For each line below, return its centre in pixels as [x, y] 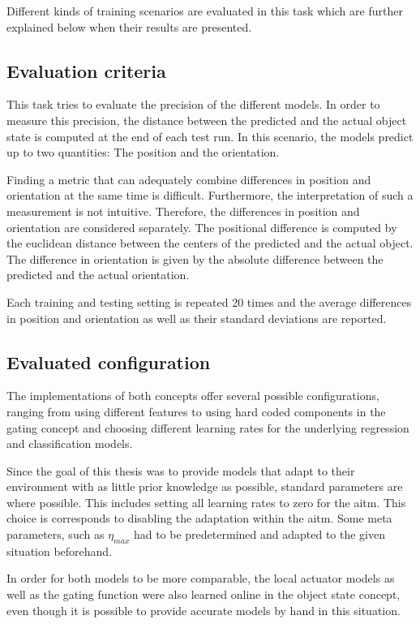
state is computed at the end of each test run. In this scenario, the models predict [210, 136]
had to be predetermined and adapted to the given [259, 534]
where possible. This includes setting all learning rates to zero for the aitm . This [206, 502]
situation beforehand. [60, 551]
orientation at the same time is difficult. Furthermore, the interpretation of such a [210, 195]
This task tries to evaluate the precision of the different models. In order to [193, 104]
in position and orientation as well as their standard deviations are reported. [197, 318]
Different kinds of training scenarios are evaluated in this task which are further [205, 11]
